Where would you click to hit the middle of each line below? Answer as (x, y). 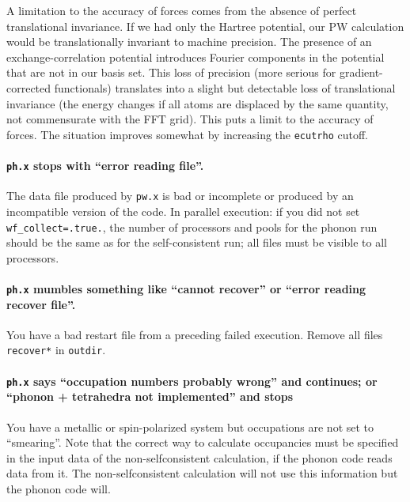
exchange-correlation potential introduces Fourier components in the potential (196, 57)
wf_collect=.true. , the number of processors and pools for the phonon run (192, 226)
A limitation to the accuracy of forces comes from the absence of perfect (182, 10)
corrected (29, 87)
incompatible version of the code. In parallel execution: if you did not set (183, 211)
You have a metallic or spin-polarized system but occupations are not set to (190, 427)
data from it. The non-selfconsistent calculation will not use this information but (202, 473)
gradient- (361, 72)
